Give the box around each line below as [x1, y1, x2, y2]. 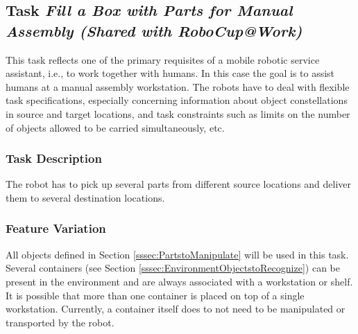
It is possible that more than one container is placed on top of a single [6, 288, 305, 302]
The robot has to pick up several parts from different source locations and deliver [6, 177, 352, 191]
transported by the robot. [6, 315, 114, 329]
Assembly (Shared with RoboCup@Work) [6, 19, 302, 41]
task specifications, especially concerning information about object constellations [6, 93, 348, 107]
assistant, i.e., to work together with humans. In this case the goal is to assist [6, 66, 335, 80]
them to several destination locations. [6, 190, 165, 204]
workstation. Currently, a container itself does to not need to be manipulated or [6, 301, 346, 316]
